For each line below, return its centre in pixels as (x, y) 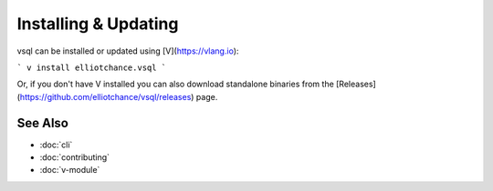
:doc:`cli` (56, 145)
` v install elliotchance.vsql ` (92, 67)
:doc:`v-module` (70, 170)
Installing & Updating (98, 24)
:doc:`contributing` (74, 157)
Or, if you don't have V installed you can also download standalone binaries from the (176, 84)
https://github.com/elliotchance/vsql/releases (105, 96)
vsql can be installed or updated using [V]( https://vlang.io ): (128, 51)
